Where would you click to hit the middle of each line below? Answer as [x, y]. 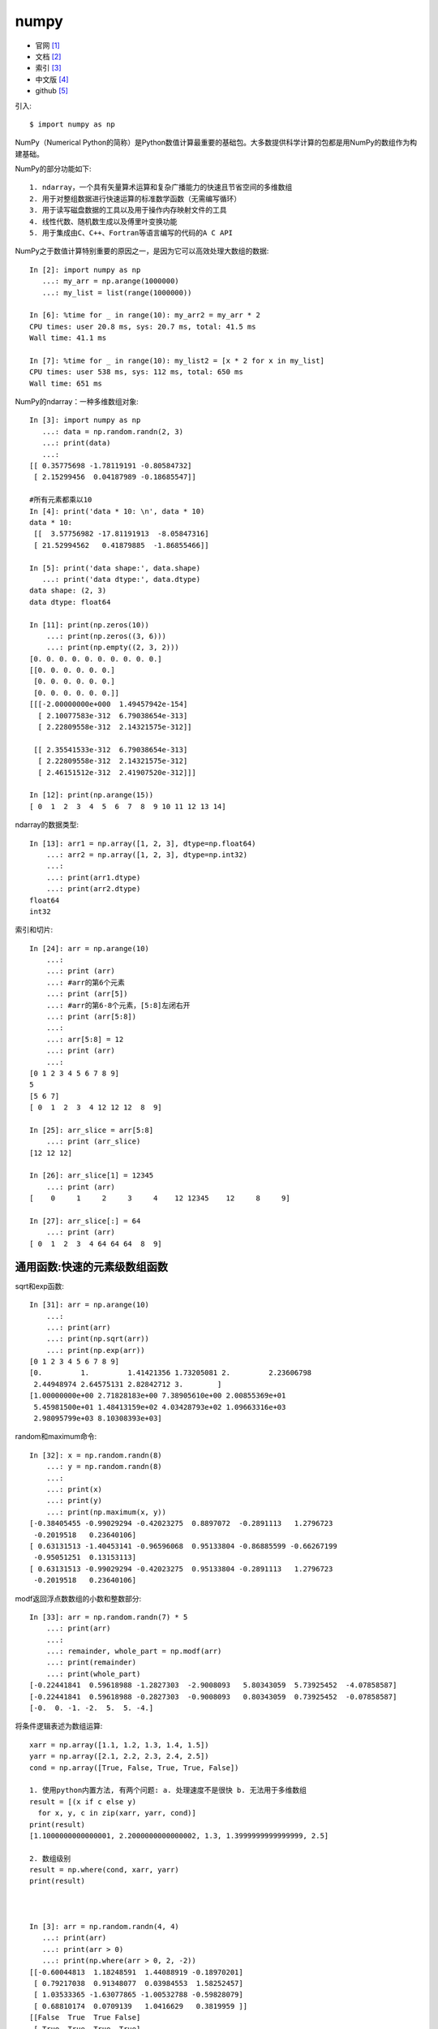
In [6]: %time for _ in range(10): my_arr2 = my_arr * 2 [145, 315]
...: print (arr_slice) [93, 1142]
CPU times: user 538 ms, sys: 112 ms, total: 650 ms [136, 372]
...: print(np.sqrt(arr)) [98, 1339]
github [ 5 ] [52, 91]
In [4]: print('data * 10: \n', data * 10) [117, 511]
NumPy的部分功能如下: [53, 169]
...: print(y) [74, 1501]
